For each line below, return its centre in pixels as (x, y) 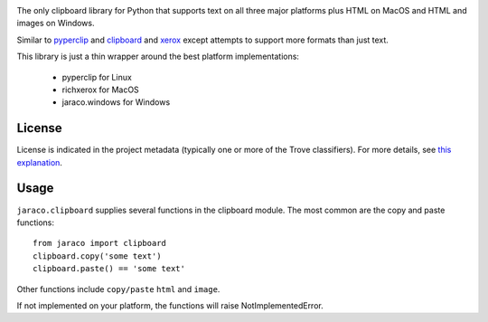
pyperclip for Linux (97, 77)
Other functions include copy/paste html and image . (118, 289)
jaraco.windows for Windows (116, 102)
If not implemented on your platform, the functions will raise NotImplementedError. (170, 305)
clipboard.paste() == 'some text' (109, 269)
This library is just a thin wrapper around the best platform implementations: (158, 57)
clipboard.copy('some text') (97, 256)
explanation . (40, 162)
